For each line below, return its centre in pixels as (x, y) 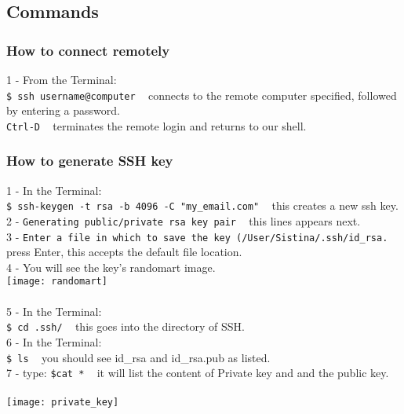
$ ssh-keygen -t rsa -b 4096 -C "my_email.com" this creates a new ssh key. (202, 205)
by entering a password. (63, 110)
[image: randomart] (57, 282)
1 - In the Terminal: (54, 190)
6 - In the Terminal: (54, 341)
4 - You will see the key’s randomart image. (111, 267)
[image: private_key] (63, 403)
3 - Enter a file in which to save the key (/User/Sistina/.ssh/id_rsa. (197, 236)
